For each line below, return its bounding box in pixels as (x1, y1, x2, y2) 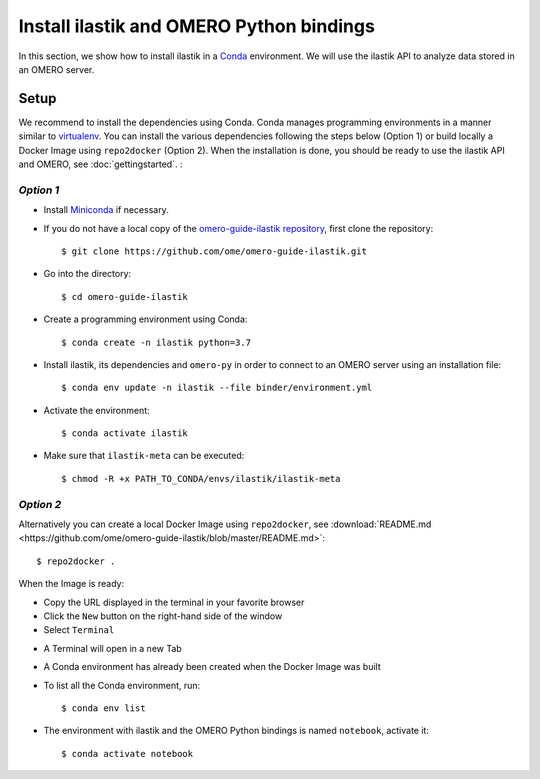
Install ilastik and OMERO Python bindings (18, 15, 375, 37)
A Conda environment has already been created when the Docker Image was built (43, 661, 381, 673)
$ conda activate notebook (61, 748, 194, 759)
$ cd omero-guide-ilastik (61, 291, 189, 302)
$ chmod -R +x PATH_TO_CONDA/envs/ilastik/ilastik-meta (61, 473, 341, 484)
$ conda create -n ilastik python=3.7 (61, 336, 252, 348)
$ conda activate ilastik (61, 428, 189, 439)
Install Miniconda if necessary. (43, 204, 169, 216)
